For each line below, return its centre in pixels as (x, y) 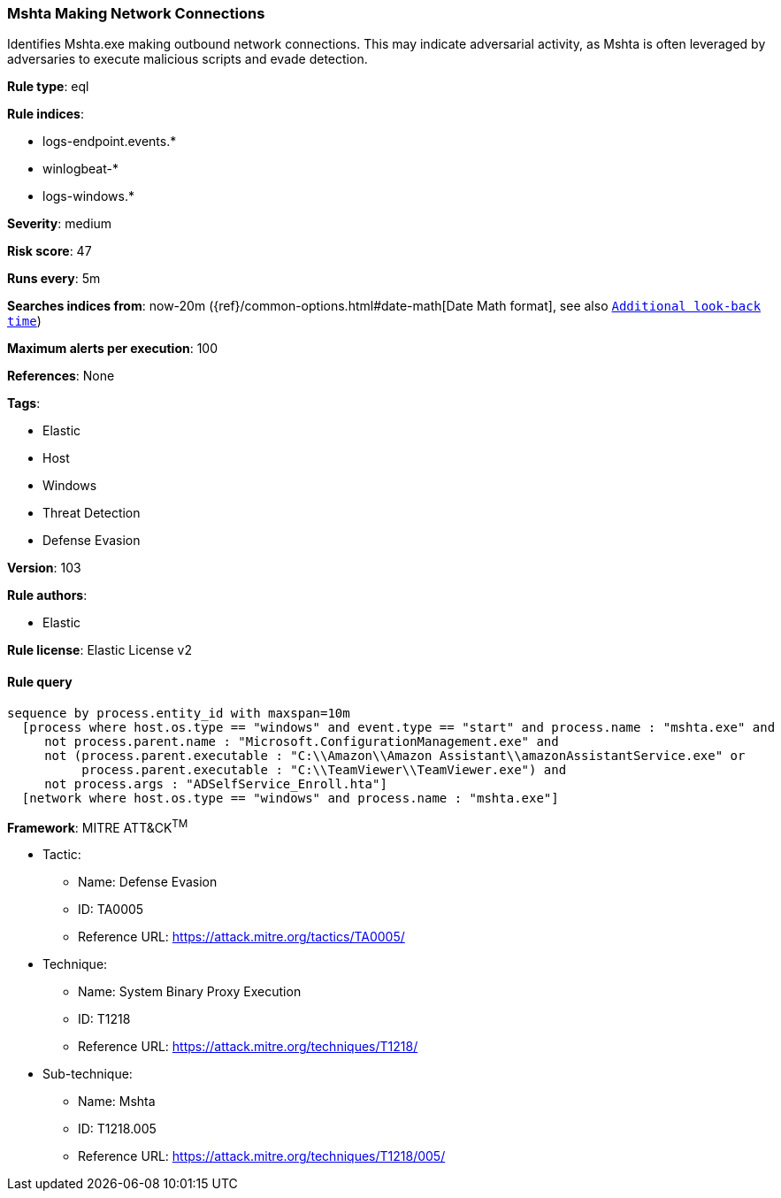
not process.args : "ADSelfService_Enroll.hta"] (216, 783)
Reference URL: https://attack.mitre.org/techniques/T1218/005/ (262, 1156)
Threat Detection (92, 513)
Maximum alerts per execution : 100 (113, 349)
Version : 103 (44, 568)
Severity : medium (60, 224)
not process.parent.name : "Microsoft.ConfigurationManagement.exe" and (302, 741)
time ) (24, 321)
